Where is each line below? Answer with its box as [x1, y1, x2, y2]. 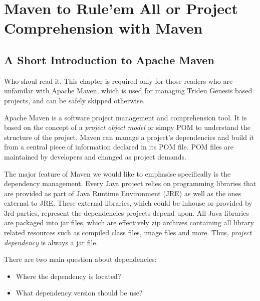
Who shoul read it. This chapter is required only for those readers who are [4, 75, 233, 86]
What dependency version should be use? [16, 287, 143, 298]
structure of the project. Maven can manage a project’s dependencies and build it [4, 131, 254, 142]
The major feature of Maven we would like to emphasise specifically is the [4, 168, 231, 179]
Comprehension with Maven [4, 18, 203, 38]
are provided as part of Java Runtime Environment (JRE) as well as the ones [4, 188, 241, 198]
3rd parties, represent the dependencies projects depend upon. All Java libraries [4, 207, 249, 218]
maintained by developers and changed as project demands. [4, 151, 186, 162]
